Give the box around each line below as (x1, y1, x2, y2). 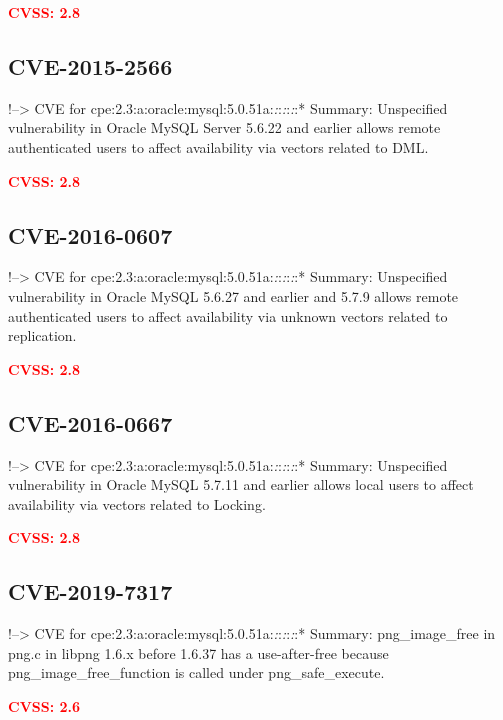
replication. (8, 325, 77, 346)
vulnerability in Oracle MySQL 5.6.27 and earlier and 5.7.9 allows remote (8, 285, 459, 306)
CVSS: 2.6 (8, 695, 81, 716)
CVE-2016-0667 (8, 407, 173, 438)
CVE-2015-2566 (8, 50, 173, 81)
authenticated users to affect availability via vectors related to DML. (8, 136, 429, 157)
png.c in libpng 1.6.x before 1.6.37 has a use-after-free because (8, 642, 389, 663)
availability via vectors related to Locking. (8, 493, 266, 514)
